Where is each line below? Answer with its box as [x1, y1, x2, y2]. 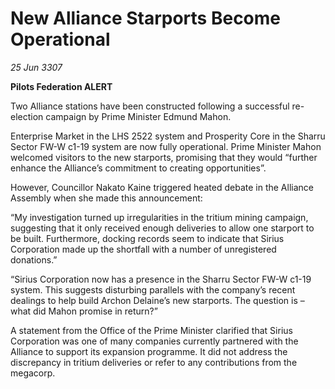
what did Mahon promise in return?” [10, 305, 158, 317]
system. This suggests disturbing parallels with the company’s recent [10, 283, 296, 296]
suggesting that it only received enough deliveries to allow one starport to [10, 222, 315, 234]
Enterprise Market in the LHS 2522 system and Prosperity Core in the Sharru [10, 130, 326, 142]
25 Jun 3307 [10, 61, 63, 73]
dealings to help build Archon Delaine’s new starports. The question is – [10, 294, 305, 306]
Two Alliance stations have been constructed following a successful [10, 100, 290, 112]
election [10, 110, 44, 122]
